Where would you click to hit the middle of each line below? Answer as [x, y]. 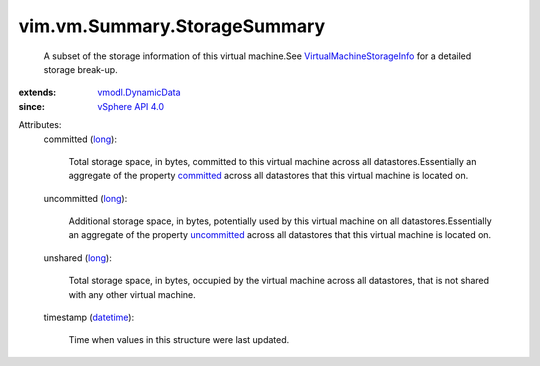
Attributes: [40, 125]
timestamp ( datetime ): [89, 317]
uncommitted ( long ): [85, 198]
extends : [37, 92]
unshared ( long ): [77, 257]
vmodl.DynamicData [139, 92]
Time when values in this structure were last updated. [179, 340]
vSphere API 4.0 [131, 106]
